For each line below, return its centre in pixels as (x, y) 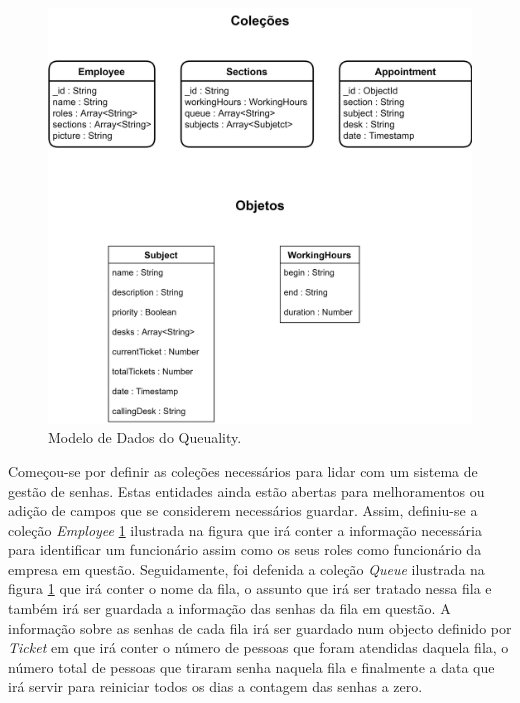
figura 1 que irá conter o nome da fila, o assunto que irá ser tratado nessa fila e (250, 588)
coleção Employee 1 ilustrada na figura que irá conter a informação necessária (245, 529)
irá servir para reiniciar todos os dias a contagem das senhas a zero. (215, 686)
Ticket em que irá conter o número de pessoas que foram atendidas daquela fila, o (258, 647)
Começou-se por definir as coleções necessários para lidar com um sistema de (243, 470)
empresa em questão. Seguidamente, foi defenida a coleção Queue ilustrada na (246, 568)
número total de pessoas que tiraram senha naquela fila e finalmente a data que (251, 666)
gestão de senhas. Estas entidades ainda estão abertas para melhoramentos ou (246, 490)
